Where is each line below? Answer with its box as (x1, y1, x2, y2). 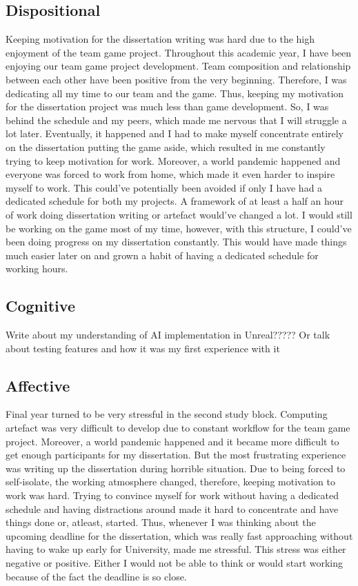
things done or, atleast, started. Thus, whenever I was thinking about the (6, 515, 316, 529)
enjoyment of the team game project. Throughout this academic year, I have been (6, 45, 352, 59)
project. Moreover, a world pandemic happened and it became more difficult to (6, 434, 339, 448)
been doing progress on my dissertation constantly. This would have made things (6, 234, 347, 249)
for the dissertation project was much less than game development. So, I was (6, 99, 329, 114)
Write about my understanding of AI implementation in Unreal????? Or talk (6, 327, 330, 342)
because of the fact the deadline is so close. (6, 569, 187, 583)
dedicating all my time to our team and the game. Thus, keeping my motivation (6, 85, 344, 100)
